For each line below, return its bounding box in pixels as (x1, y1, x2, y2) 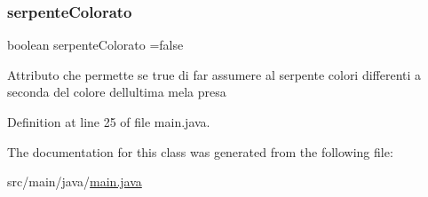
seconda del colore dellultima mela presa (7, 83, 226, 101)
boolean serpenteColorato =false (7, 35, 184, 54)
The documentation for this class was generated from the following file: (7, 142, 393, 161)
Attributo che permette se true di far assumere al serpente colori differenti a (7, 65, 422, 83)
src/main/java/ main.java (7, 172, 142, 191)
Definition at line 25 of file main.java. (7, 113, 210, 130)
